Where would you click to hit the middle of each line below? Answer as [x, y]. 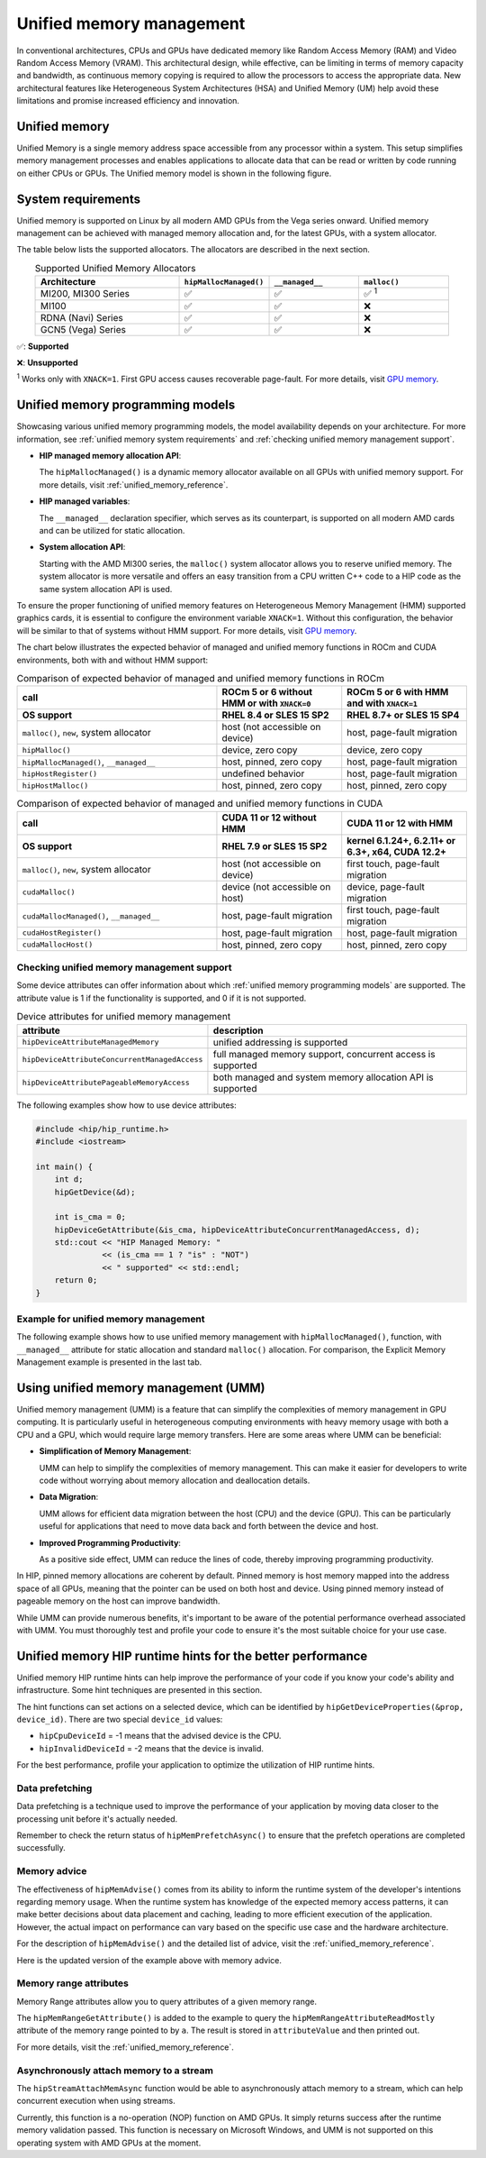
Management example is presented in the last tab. [109, 1362]
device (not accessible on [276, 886]
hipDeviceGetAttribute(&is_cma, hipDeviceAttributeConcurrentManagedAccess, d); [237, 1230]
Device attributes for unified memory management [124, 1017]
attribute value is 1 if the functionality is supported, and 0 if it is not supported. [162, 998]
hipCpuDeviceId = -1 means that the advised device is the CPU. [160, 1736]
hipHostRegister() [60, 774]
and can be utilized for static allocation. [112, 530]
